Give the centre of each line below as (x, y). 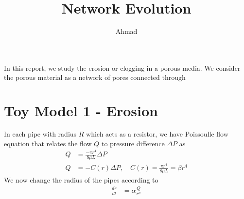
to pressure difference (133, 143)
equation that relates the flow (48, 143)
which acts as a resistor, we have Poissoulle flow (157, 134)
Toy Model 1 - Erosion (81, 111)
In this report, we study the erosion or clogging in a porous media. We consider (122, 68)
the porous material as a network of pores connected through (95, 77)
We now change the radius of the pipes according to (81, 180)
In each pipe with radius (40, 134)
